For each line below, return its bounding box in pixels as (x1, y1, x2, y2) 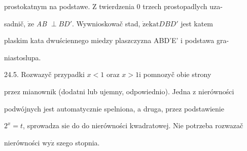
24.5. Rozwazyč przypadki (4, 69, 85, 80)
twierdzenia (99, 1, 134, 11)
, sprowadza (23, 120, 59, 131)
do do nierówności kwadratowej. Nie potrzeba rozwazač (72, 120, 243, 131)
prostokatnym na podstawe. (4, 1, 90, 11)
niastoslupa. (4, 52, 41, 62)
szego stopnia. (56, 137, 100, 147)
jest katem (181, 18, 214, 28)
